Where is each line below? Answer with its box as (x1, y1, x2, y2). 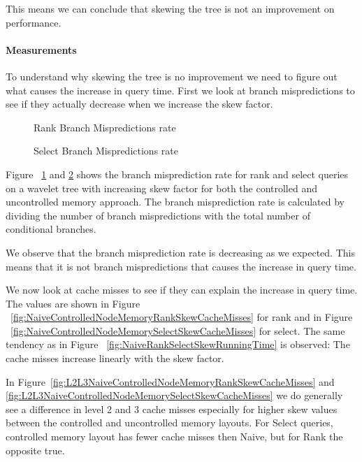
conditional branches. (6, 222, 96, 236)
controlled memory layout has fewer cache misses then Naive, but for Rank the (6, 429, 343, 444)
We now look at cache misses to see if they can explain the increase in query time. (6, 282, 358, 297)
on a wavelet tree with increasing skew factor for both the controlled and (6, 180, 317, 195)
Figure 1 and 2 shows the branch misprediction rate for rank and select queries (6, 166, 349, 181)
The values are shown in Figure (6, 296, 140, 310)
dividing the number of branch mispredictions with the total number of (6, 208, 310, 222)
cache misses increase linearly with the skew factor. (6, 351, 224, 366)
